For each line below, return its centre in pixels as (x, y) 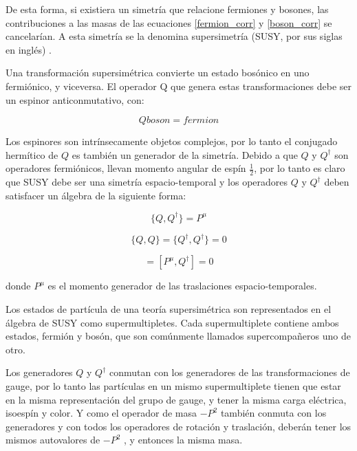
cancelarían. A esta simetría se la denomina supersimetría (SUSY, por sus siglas (174, 36)
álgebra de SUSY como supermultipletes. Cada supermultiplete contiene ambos (172, 322)
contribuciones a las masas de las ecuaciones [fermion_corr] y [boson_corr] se (169, 22)
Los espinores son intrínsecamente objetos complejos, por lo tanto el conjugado (172, 141)
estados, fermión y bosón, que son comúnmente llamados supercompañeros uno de (178, 336)
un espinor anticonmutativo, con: (75, 99)
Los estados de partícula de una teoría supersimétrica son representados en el (169, 308)
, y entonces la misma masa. (183, 440)
